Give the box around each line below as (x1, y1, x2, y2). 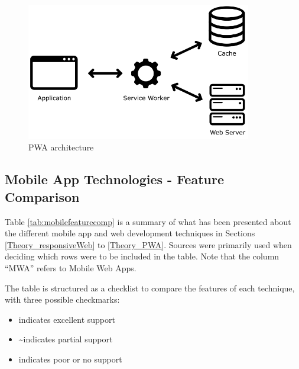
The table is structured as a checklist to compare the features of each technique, (5, 281, 295, 294)
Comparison (5, 187, 80, 206)
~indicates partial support (18, 333, 113, 345)
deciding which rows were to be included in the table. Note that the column (5, 250, 279, 262)
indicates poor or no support (18, 352, 122, 365)
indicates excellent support (18, 313, 115, 325)
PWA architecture (28, 141, 94, 153)
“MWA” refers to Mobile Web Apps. (5, 261, 136, 274)
